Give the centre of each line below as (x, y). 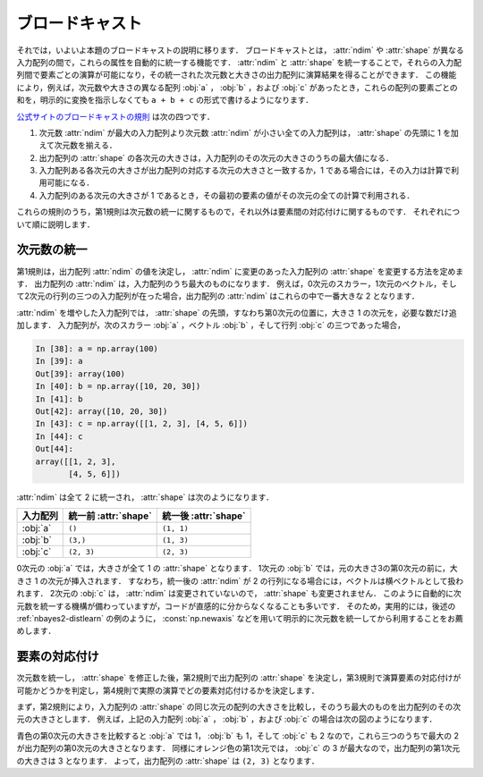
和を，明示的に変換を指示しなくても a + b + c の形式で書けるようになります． (165, 100)
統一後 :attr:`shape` (204, 516)
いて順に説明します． (56, 224)
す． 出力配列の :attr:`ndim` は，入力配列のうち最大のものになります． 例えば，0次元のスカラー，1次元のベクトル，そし (237, 283)
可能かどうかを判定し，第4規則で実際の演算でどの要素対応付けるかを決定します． (168, 690)
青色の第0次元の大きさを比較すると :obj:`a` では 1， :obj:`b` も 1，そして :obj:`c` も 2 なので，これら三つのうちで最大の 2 (238, 735)
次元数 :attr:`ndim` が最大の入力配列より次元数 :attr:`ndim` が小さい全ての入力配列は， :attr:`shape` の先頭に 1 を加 (249, 132)
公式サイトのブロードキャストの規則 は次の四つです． (115, 116)
